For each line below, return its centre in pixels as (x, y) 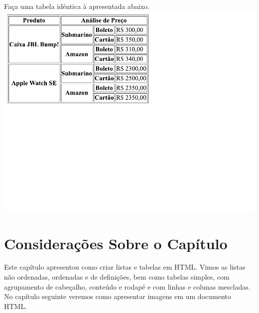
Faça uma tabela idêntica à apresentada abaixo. (77, 6)
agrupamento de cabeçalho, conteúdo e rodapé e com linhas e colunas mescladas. (127, 286)
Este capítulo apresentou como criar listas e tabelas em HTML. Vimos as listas (125, 267)
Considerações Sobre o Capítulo (116, 243)
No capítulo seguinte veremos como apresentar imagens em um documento (118, 296)
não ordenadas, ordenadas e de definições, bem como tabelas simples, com (117, 277)
